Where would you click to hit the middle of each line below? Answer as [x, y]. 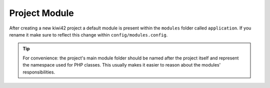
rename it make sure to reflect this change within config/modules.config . [88, 34]
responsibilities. [39, 72]
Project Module [42, 13]
